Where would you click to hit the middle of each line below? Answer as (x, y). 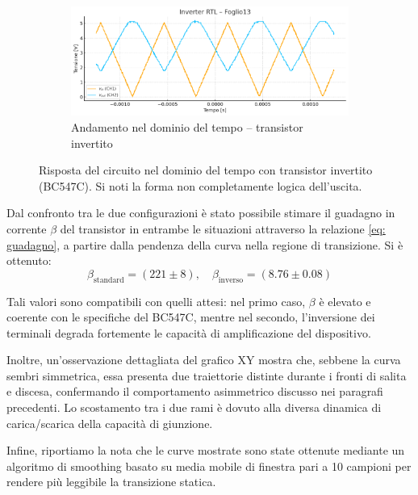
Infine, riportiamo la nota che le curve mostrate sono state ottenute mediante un (206, 450)
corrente (27, 228)
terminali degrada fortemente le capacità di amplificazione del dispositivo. (189, 332)
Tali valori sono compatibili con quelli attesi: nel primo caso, (156, 301)
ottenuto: (29, 260)
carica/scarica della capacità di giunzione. (110, 423)
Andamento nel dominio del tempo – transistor (187, 126)
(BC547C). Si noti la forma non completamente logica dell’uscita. (201, 185)
